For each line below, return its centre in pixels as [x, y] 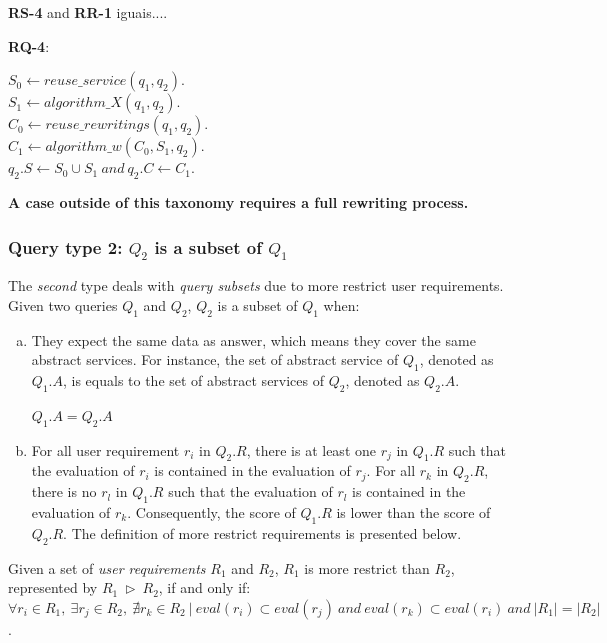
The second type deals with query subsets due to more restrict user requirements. [256, 285]
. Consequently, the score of [211, 511]
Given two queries [63, 304]
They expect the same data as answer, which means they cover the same [253, 339]
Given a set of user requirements [107, 567]
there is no [64, 491]
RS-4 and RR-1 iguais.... [88, 12]
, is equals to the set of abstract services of [193, 379]
